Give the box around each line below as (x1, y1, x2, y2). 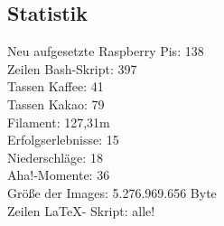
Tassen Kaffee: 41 (7, 77, 104, 96)
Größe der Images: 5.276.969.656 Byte (7, 183, 217, 202)
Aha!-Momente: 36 (7, 165, 110, 184)
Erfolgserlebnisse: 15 (7, 130, 119, 149)
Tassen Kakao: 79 (7, 94, 105, 113)
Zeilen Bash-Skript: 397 (7, 59, 137, 78)
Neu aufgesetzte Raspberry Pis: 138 (7, 42, 204, 61)
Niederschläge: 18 (7, 147, 103, 166)
